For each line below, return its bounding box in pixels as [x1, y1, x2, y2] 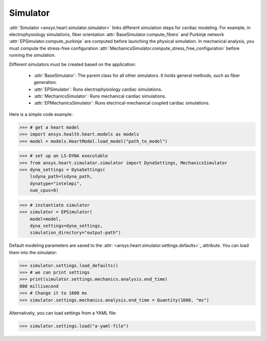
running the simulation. [9, 52, 56, 58]
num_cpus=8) [30, 188, 59, 193]
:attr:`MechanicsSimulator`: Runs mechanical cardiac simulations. [33, 93, 166, 99]
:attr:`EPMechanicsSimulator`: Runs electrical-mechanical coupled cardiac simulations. [33, 100, 210, 106]
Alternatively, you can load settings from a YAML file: [9, 310, 117, 316]
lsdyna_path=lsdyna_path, [30, 174, 93, 180]
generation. [33, 79, 57, 85]
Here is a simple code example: [9, 111, 73, 117]
